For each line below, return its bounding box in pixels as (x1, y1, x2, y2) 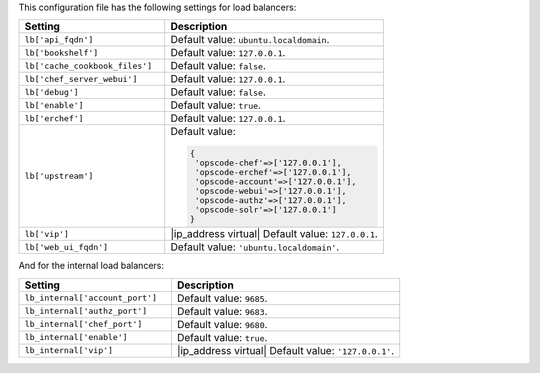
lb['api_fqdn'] (24, 34, 94, 45)
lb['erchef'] (24, 113, 84, 124)
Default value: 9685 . (176, 291, 268, 305)
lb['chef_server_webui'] (24, 73, 138, 84)
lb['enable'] (24, 100, 84, 110)
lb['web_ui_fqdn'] (24, 241, 109, 252)
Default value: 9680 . (176, 317, 268, 331)
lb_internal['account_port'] (24, 293, 158, 304)
